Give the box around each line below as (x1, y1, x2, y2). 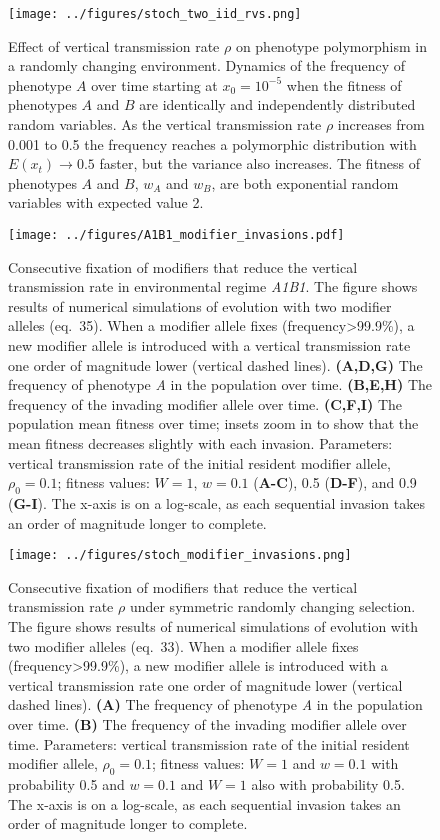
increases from (337, 114, 425, 135)
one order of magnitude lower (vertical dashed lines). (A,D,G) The (8, 354, 423, 375)
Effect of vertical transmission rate (8, 35, 220, 56)
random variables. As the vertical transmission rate (8, 114, 322, 135)
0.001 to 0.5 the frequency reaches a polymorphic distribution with (8, 133, 417, 154)
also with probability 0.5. (251, 773, 405, 794)
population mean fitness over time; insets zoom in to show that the (8, 413, 419, 434)
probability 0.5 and (8, 773, 125, 794)
